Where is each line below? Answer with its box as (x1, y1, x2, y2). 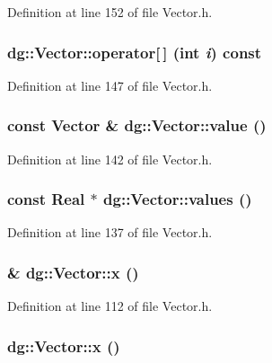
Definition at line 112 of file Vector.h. (7, 297, 213, 315)
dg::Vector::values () (103, 188, 252, 210)
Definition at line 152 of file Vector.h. (7, 3, 213, 21)
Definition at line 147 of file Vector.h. (7, 75, 213, 94)
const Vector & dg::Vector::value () (7, 114, 267, 137)
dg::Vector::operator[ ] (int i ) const (7, 40, 262, 63)
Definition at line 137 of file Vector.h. (7, 223, 213, 242)
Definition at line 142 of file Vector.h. (7, 149, 213, 168)
